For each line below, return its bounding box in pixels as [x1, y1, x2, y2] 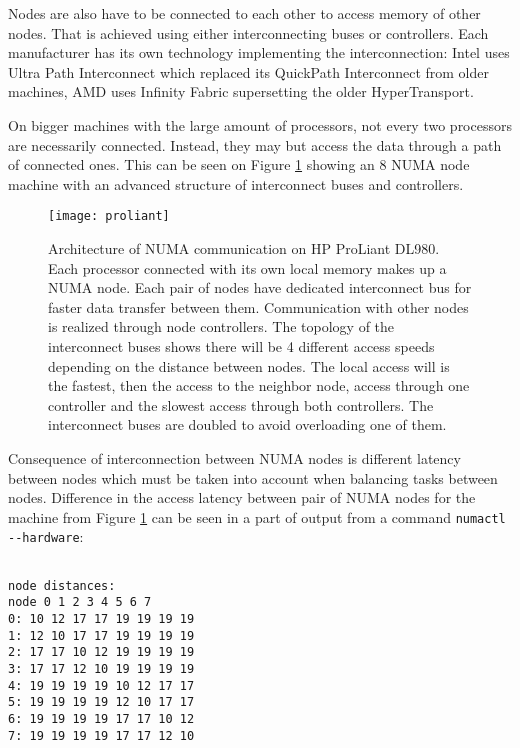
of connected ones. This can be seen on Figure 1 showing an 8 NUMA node [8, 154, 470, 175]
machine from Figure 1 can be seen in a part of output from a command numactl [8, 506, 506, 527]
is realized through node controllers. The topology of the [48, 316, 395, 337]
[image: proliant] [48, 209, 170, 224]
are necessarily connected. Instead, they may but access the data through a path [8, 134, 502, 155]
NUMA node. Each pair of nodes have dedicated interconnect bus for [48, 277, 472, 298]
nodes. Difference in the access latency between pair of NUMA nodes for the [8, 487, 476, 508]
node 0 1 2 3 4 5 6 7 [8, 595, 152, 610]
